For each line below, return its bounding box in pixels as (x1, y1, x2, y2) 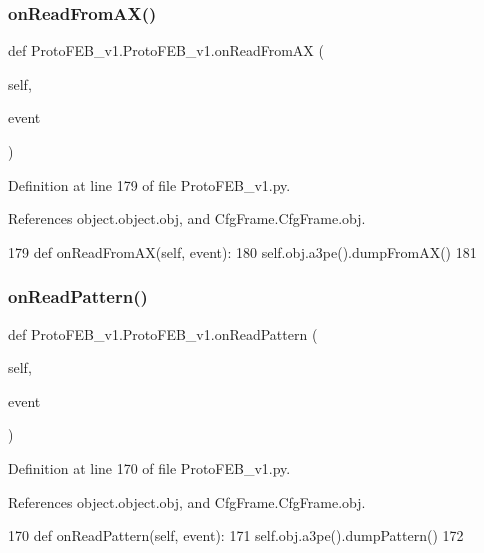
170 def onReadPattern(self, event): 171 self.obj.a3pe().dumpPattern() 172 (8, 525, 464, 546)
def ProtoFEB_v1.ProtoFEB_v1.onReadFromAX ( (8, 40, 324, 61)
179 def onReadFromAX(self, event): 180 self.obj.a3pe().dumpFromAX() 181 (8, 241, 477, 262)
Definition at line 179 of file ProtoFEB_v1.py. (8, 174, 291, 195)
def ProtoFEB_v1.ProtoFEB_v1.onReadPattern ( (8, 323, 318, 344)
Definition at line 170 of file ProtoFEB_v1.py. (8, 457, 291, 478)
